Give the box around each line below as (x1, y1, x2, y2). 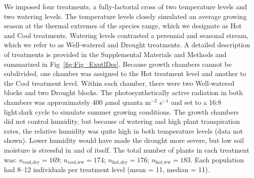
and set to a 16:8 (171, 97, 221, 107)
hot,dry (112, 159, 128, 165)
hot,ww (155, 159, 171, 165)
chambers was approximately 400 (4, 97, 103, 107)
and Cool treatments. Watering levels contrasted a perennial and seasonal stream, (4, 30, 249, 40)
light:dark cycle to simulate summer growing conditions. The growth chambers (4, 106, 239, 117)
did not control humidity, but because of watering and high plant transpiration (4, 116, 240, 126)
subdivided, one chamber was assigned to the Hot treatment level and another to (4, 68, 246, 79)
